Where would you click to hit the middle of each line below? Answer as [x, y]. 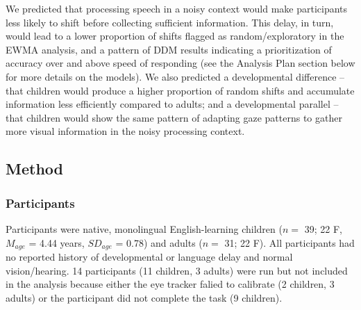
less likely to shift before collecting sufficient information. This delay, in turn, [170, 22]
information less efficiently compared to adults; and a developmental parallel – [172, 104]
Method [34, 169]
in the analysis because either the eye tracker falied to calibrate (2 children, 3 [170, 284]
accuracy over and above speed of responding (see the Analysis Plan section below [180, 63]
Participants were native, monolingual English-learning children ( [144, 228]
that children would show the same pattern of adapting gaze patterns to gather [174, 117]
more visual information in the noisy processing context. [125, 131]
